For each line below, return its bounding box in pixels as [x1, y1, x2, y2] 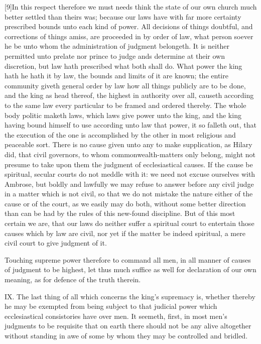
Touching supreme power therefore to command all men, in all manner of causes [5, 254, 251, 265]
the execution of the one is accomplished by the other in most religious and [5, 129, 236, 140]
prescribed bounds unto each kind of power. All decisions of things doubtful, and [5, 21, 253, 32]
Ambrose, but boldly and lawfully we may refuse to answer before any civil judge [5, 178, 254, 189]
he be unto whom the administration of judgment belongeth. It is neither [5, 41, 229, 51]
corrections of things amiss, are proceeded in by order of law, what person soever [5, 31, 253, 41]
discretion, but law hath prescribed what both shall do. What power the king [5, 60, 242, 71]
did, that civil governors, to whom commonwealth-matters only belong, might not [5, 149, 255, 159]
